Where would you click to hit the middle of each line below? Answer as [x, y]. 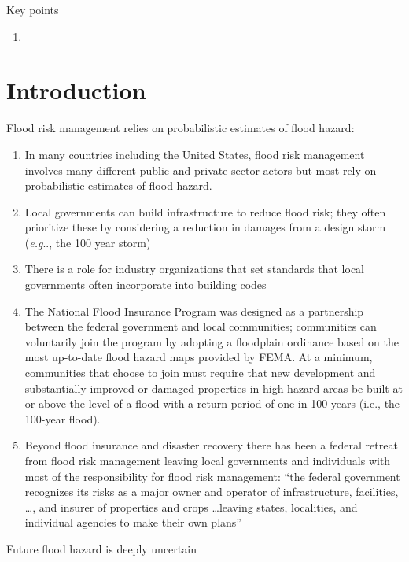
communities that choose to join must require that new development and [200, 373]
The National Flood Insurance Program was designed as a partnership [194, 311]
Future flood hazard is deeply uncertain [101, 548]
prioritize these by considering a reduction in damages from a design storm [205, 227]
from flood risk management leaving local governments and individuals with [208, 460]
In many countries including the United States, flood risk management [195, 154]
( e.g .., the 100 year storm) [88, 242]
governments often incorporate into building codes [146, 285]
